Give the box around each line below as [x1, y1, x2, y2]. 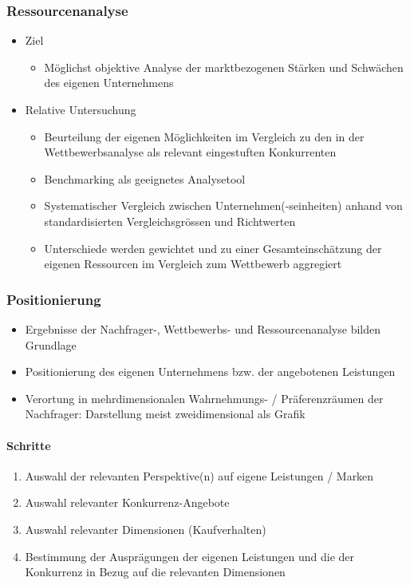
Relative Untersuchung [25, 101, 136, 117]
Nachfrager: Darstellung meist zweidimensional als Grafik [25, 405, 306, 422]
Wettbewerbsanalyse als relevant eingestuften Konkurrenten [44, 144, 337, 160]
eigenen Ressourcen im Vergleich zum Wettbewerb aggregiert [44, 255, 342, 272]
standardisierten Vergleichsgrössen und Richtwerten [44, 212, 296, 229]
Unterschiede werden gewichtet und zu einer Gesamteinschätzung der [44, 239, 382, 256]
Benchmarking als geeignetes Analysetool [44, 170, 246, 187]
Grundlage [25, 336, 77, 353]
